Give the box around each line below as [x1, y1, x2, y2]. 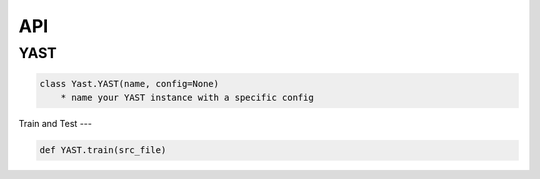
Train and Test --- [18, 118, 92, 130]
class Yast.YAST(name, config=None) [39, 78, 220, 89]
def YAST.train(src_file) [39, 145, 167, 156]
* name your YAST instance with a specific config [60, 92, 314, 104]
